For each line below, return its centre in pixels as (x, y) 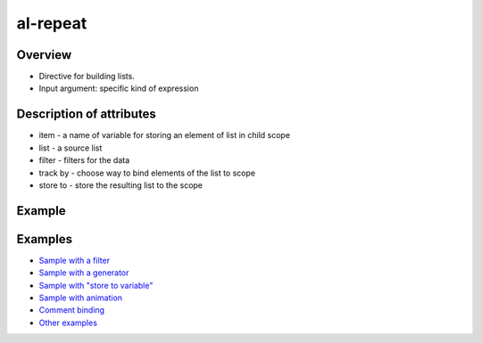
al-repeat (52, 23)
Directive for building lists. (87, 77)
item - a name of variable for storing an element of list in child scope (164, 135)
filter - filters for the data (84, 160)
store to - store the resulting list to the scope (121, 185)
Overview (44, 55)
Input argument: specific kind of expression (119, 88)
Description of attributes (86, 114)
